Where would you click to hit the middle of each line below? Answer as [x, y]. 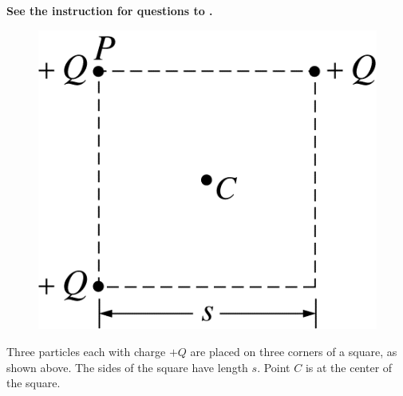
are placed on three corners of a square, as [294, 351]
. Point [274, 367]
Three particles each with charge [86, 351]
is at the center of [349, 367]
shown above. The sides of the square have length [127, 367]
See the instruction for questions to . [110, 10]
